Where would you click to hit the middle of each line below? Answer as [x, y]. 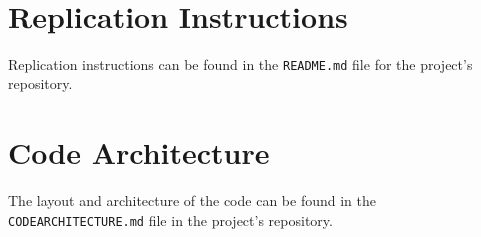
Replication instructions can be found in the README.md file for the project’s [240, 63]
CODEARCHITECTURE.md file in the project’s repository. [170, 219]
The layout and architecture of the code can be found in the [192, 200]
